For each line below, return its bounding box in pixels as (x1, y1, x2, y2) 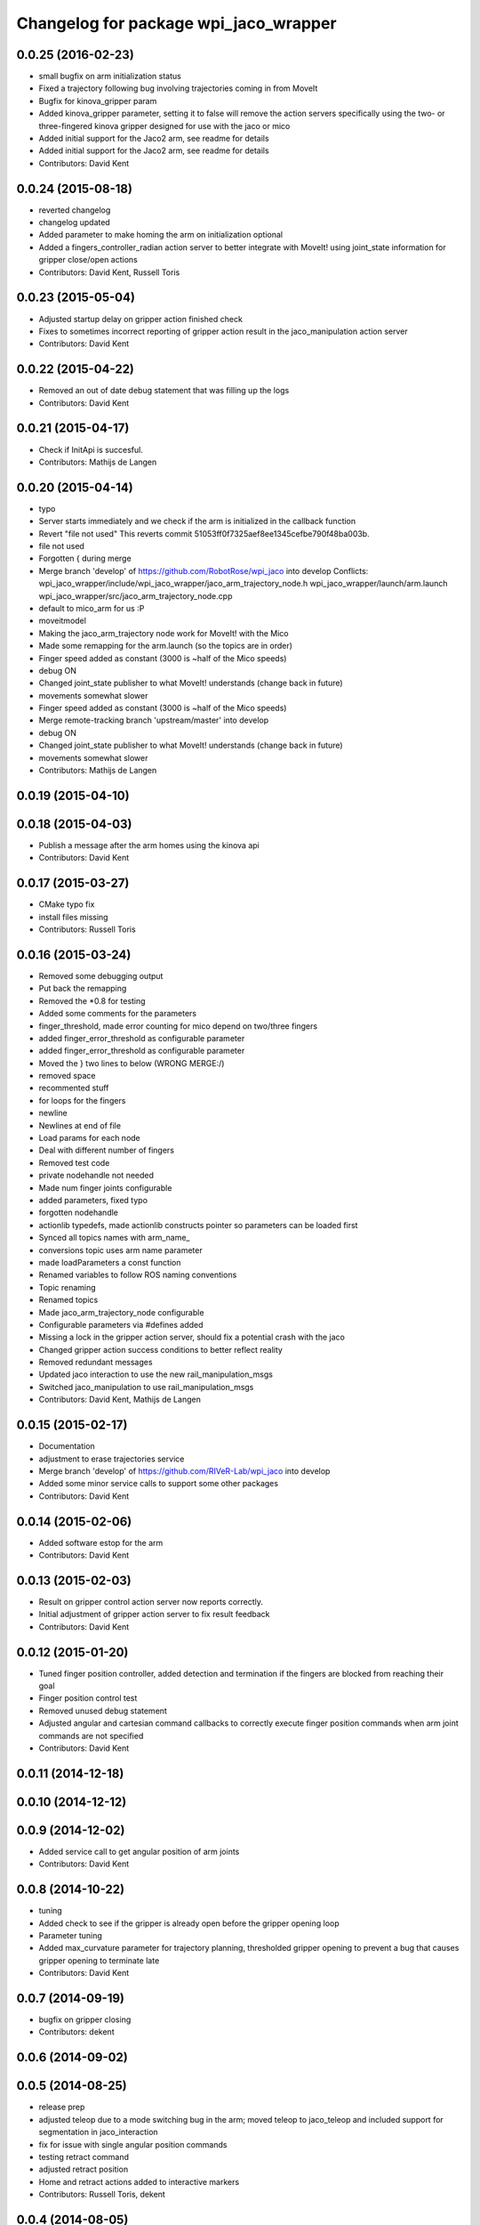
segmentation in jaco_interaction (38, 2127, 159, 2138)
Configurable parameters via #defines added (38, 1319, 204, 1330)
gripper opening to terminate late (38, 1954, 160, 1966)
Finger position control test (38, 1693, 138, 1703)
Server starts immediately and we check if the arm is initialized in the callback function (38, 516, 356, 527)
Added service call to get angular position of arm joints (38, 1846, 240, 1857)
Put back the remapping (38, 983, 127, 994)
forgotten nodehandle (38, 1207, 119, 1218)
